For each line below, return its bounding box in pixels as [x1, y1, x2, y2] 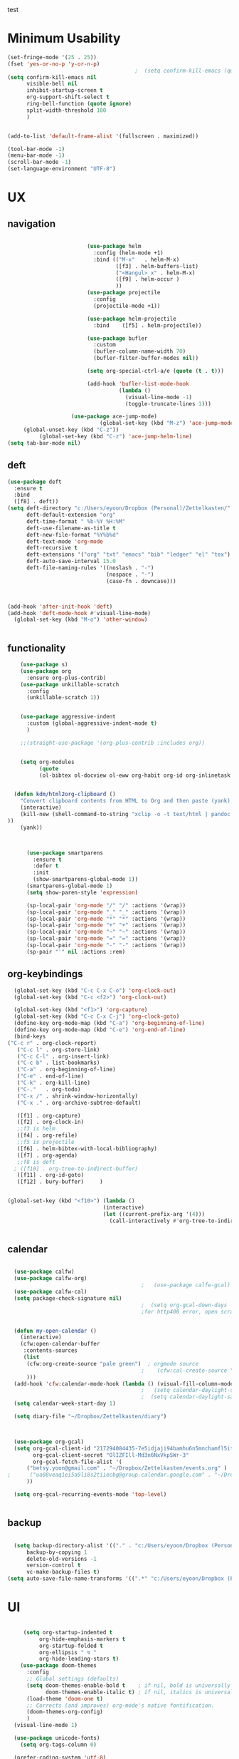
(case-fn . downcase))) [105, 577, 176, 584]
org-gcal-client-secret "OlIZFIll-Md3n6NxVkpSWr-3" [33, 1451, 190, 1459]
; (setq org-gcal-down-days [141, 1301, 228, 1309]
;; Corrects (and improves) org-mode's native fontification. [26, 1702, 215, 1709]
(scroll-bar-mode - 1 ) [7, 159, 72, 166]
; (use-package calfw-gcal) [141, 1281, 231, 1289]
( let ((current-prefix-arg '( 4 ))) [102, 1210, 205, 1217]
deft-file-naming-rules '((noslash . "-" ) [26, 564, 154, 572]
